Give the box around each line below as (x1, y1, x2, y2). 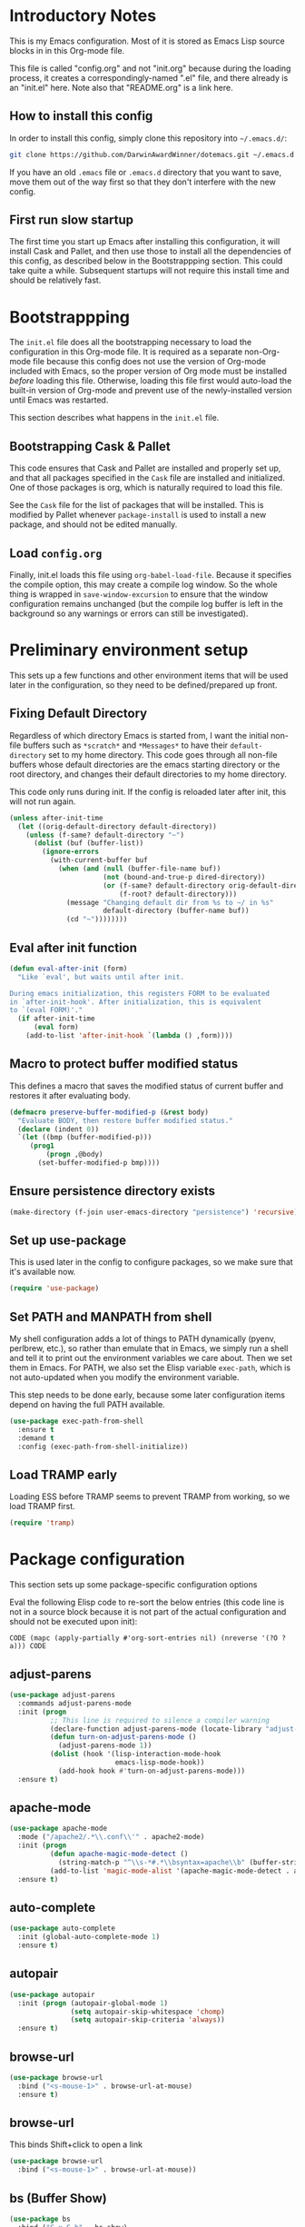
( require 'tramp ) (9, 1518, 75, 1527)
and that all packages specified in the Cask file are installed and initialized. (9, 472, 286, 483)
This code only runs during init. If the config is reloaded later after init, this (9, 786, 287, 797)
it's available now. (9, 1267, 76, 1278)
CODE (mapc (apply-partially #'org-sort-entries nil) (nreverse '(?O (9, 1634, 279, 1643)
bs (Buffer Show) (9, 2191, 107, 2206)
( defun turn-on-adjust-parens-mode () (49, 1733, 197, 1742)
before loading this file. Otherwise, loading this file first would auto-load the (9, 375, 292, 386)
